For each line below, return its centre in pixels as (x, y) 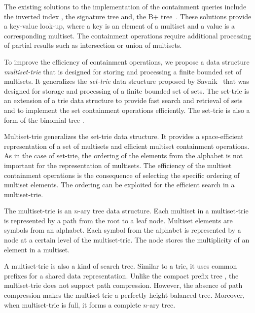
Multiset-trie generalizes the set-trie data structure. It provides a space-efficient (124, 136)
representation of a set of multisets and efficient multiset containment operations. (127, 146)
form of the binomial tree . (44, 120)
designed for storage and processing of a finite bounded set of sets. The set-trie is (127, 90)
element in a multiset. (37, 249)
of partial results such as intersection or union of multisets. (93, 45)
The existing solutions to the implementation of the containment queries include (125, 6)
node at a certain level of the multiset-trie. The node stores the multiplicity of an (127, 240)
